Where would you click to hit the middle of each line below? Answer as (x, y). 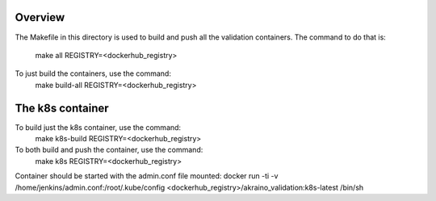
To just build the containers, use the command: (93, 73)
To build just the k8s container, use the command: (98, 127)
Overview (40, 17)
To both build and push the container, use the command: (109, 150)
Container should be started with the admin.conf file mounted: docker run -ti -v (147, 176)
